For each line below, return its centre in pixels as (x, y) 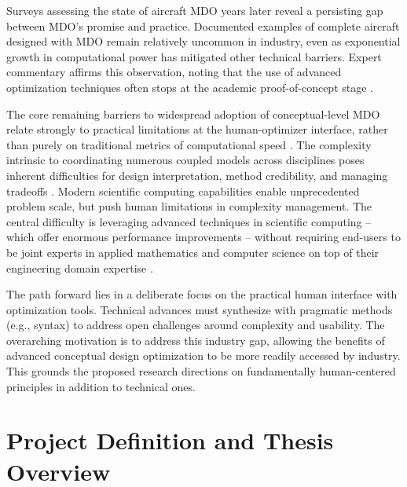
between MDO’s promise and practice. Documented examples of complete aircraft (203, 26)
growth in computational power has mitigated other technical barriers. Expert (194, 56)
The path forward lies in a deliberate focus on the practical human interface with (202, 294)
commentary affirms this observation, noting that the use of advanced (174, 72)
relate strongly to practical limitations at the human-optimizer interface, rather (197, 129)
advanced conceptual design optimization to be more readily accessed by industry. (203, 355)
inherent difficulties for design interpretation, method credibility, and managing (197, 175)
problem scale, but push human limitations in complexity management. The (189, 206)
